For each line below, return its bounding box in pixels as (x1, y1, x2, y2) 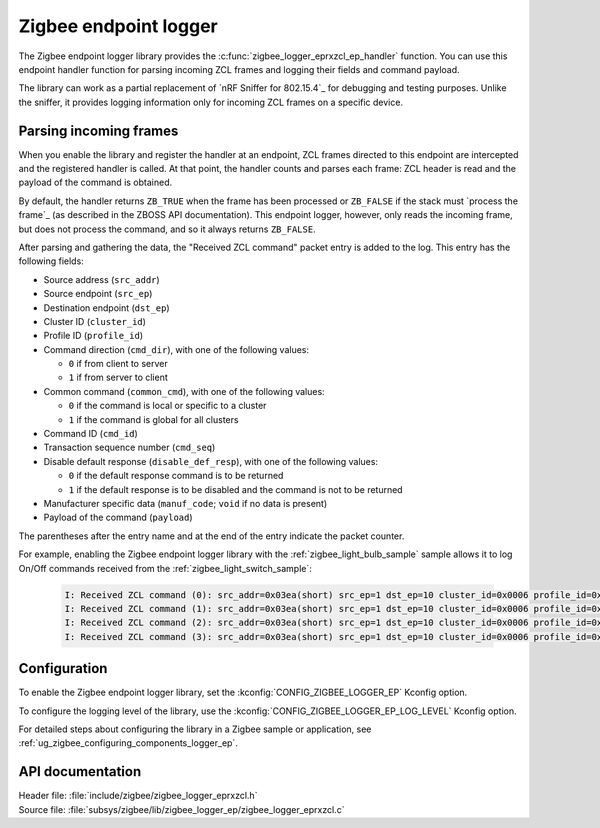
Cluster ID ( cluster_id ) (43, 315, 147, 327)
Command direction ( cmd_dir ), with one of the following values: (43, 343, 310, 355)
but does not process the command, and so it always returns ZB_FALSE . (18, 223, 316, 235)
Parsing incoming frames (18, 122, 179, 139)
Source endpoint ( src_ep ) (43, 288, 153, 300)
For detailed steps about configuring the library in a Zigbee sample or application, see (18, 723, 372, 735)
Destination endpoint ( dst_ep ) (43, 301, 170, 314)
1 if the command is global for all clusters (68, 413, 239, 425)
